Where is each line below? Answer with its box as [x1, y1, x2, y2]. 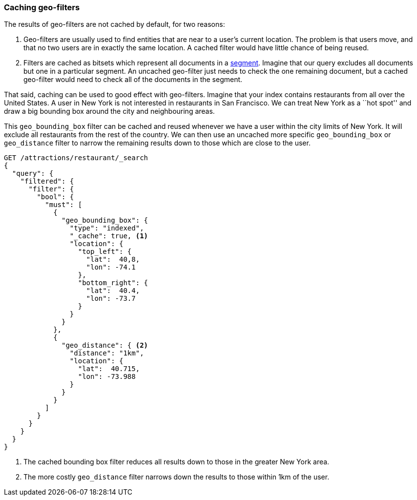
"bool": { [37, 193, 74, 201]
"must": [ [45, 201, 83, 209]
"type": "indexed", [69, 224, 144, 232]
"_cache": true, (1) [69, 232, 148, 240]
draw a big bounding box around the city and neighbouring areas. [4, 107, 215, 116]
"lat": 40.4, [86, 287, 140, 295]
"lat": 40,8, [86, 255, 140, 264]
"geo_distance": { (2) [62, 341, 148, 350]
